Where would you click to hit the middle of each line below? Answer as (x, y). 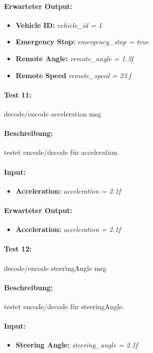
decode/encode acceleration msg (53, 113)
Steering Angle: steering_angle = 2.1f (76, 345)
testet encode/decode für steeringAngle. (64, 306)
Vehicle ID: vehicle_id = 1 (59, 25)
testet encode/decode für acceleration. (62, 152)
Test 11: (18, 94)
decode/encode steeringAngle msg (55, 268)
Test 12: (18, 249)
